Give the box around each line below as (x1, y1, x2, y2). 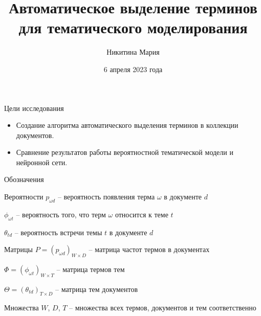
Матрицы (4, 244, 33, 255)
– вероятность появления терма (57, 191, 155, 202)
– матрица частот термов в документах (89, 244, 210, 255)
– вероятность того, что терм (16, 209, 106, 219)
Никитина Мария (106, 47, 160, 57)
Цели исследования (4, 102, 64, 113)
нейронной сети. (16, 156, 68, 167)
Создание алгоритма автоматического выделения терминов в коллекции (16, 120, 238, 130)
